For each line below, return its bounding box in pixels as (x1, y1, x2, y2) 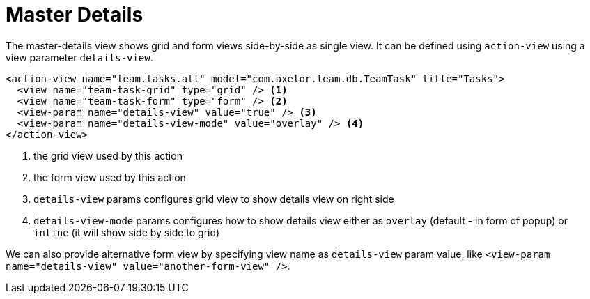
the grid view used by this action (33, 149, 183, 162)
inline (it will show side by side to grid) (33, 226, 220, 238)
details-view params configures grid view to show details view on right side (33, 192, 394, 205)
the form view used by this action (33, 171, 186, 183)
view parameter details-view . (6, 51, 153, 63)
